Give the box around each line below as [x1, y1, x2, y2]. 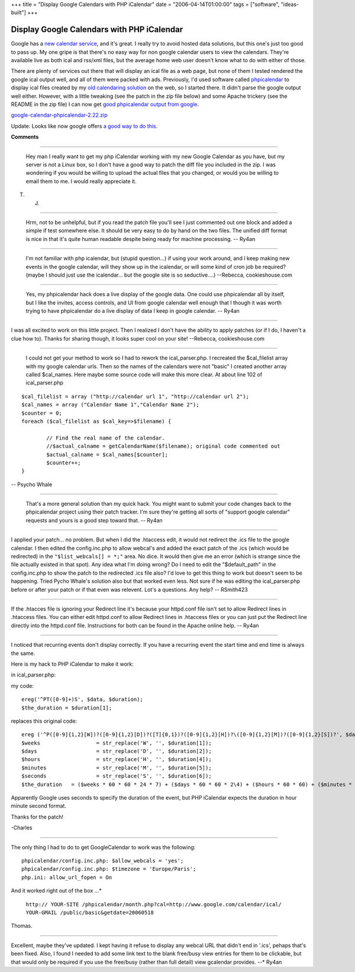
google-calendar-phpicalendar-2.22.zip [11, 111, 108, 118]
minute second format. [11, 803, 66, 810]
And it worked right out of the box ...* [11, 887, 102, 894]
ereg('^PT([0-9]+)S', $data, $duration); [21, 696, 143, 703]
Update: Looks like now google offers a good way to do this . [11, 122, 158, 130]
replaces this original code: [11, 717, 77, 724]
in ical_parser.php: [11, 671, 56, 678]
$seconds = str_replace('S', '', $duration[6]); [21, 773, 212, 779]
